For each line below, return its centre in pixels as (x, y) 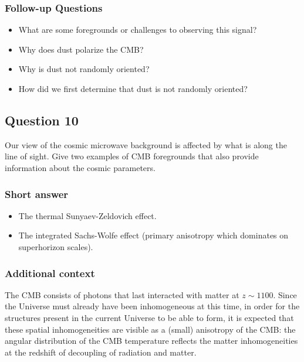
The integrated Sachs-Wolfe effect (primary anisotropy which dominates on (153, 235)
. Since (285, 294)
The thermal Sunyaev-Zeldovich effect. (87, 215)
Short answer (37, 194)
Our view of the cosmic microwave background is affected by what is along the (146, 144)
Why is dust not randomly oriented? (84, 69)
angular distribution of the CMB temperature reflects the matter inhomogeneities (151, 341)
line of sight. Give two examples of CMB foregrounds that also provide (132, 156)
